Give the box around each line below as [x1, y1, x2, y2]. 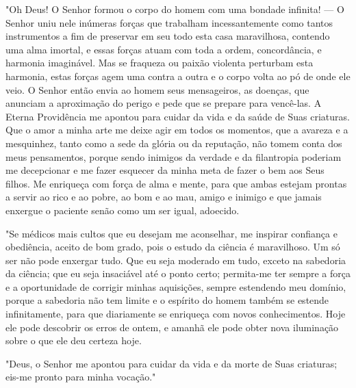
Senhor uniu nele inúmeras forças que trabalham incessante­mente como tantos [5, 15, 333, 29]
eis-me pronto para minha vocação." [5, 370, 156, 384]
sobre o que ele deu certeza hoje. [5, 333, 142, 348]
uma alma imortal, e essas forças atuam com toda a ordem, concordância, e [5, 42, 322, 56]
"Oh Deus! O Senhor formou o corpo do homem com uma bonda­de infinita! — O [5, 2, 344, 16]
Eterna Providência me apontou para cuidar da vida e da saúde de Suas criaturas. [5, 109, 350, 123]
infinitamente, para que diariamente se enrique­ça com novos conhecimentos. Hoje [5, 307, 346, 321]
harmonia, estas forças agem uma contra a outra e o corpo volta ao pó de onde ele [5, 68, 351, 83]
